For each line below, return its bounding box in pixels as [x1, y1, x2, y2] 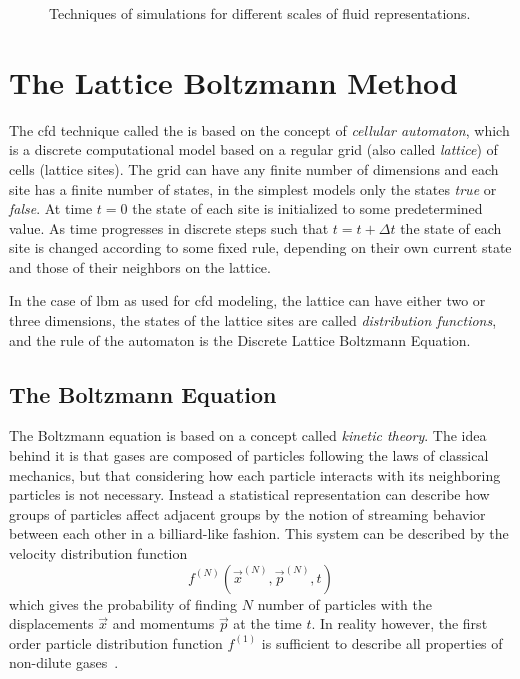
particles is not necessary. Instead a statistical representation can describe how [9, 484, 490, 505]
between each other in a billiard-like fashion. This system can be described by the [9, 523, 509, 544]
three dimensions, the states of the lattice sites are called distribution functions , [9, 310, 497, 331]
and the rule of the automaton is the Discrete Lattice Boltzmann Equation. [9, 329, 471, 350]
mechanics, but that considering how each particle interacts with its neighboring [9, 464, 501, 485]
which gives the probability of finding [9, 593, 238, 614]
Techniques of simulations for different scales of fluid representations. [49, 3, 471, 23]
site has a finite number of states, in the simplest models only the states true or [9, 178, 497, 199]
